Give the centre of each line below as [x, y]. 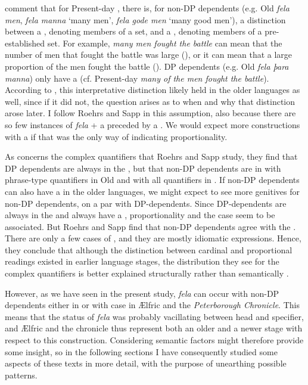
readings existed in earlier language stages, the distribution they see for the [142, 261]
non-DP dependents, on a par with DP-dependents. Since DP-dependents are [146, 203]
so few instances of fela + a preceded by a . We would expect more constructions [153, 124]
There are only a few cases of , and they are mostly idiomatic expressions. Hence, [153, 238]
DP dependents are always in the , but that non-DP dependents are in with [143, 168]
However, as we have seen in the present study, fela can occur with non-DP [142, 293]
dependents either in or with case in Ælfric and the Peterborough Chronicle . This [152, 305]
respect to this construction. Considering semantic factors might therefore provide [154, 340]
